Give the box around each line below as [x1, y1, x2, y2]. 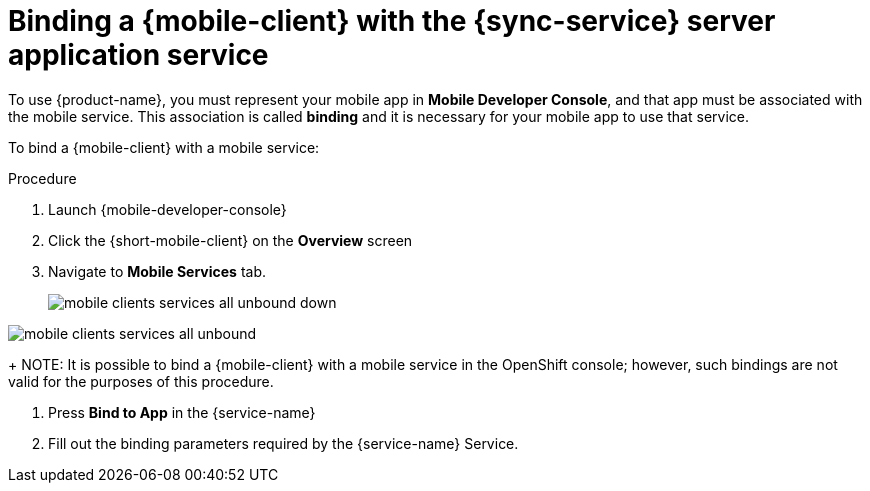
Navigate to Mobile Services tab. [48, 262, 267, 280]
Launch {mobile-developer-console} [48, 200, 287, 218]
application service [8, 38, 269, 72]
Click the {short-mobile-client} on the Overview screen [48, 231, 413, 249]
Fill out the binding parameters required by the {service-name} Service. [48, 434, 519, 452]
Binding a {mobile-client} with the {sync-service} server [8, 4, 776, 38]
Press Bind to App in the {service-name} [48, 403, 316, 421]
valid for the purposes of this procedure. [8, 372, 274, 390]
